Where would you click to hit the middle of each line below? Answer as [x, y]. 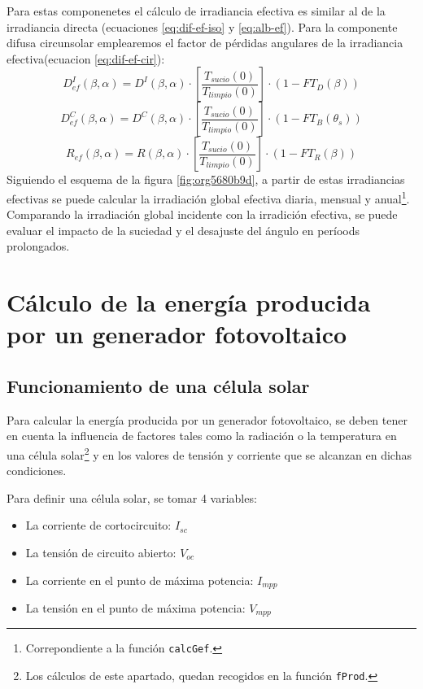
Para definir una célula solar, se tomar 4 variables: [132, 497]
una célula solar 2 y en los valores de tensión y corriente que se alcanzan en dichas [209, 453]
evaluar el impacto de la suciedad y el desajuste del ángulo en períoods [183, 230]
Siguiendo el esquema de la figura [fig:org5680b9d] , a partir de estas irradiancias [206, 179]
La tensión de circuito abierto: [101, 552]
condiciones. [37, 471]
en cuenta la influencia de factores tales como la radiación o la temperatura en [202, 436]
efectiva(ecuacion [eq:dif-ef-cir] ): [86, 58]
